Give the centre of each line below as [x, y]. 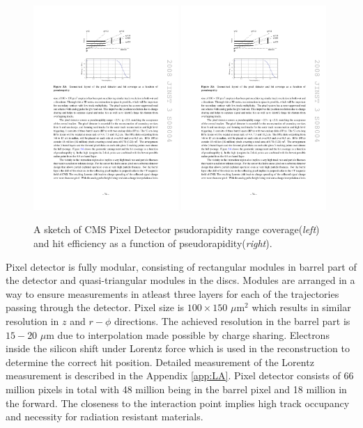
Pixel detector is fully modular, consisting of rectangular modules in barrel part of [181, 266]
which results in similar [301, 307]
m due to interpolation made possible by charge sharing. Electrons [188, 334]
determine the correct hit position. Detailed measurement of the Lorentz [160, 362]
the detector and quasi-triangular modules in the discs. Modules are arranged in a [180, 280]
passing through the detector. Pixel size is [95, 307]
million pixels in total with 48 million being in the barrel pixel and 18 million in [176, 389]
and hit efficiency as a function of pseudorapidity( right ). [153, 243]
